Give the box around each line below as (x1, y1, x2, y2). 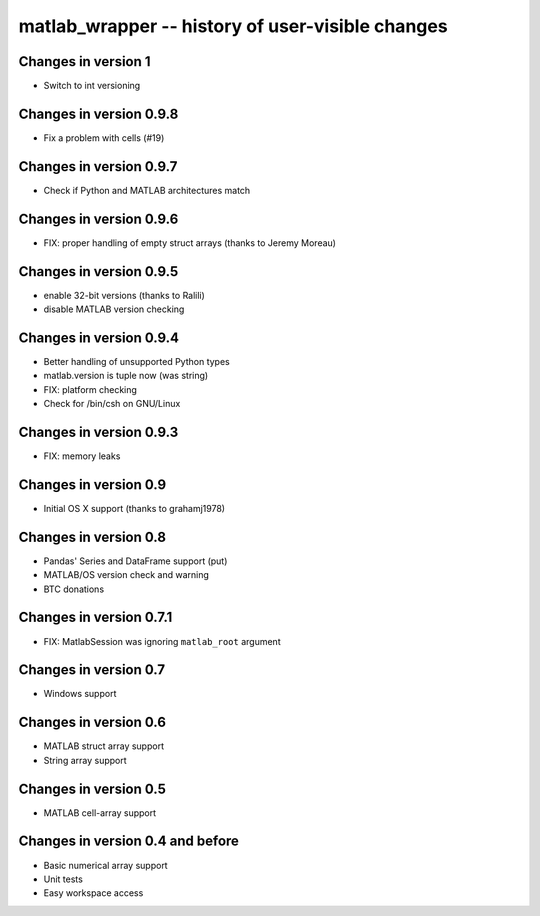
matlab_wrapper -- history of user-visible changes (18, 15, 449, 37)
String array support (43, 754, 127, 766)
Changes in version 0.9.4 (18, 329, 180, 346)
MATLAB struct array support (43, 740, 165, 752)
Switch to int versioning (43, 80, 141, 92)
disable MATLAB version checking (43, 303, 185, 315)
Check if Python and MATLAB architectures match (43, 184, 251, 196)
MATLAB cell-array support (43, 806, 157, 819)
